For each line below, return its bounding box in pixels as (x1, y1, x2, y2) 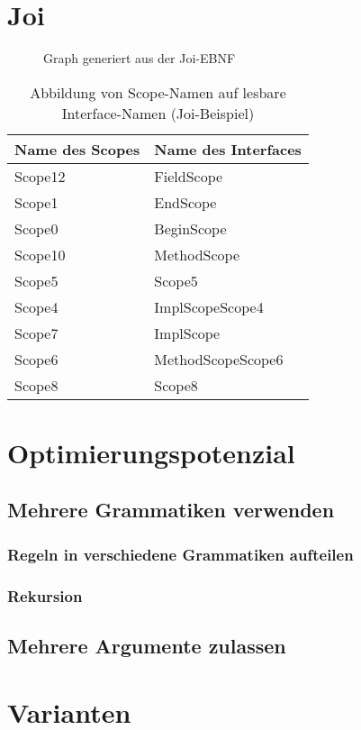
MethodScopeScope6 (154, 348, 284, 370)
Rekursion (7, 584, 83, 607)
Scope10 (14, 243, 66, 265)
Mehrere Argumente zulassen (7, 631, 286, 659)
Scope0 (14, 217, 59, 239)
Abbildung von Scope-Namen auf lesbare (30, 81, 286, 103)
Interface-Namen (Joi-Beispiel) (61, 102, 255, 123)
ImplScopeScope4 (154, 296, 264, 317)
